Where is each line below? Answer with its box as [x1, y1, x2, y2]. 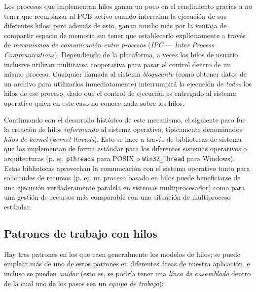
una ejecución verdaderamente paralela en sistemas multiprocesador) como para [4, 182, 245, 192]
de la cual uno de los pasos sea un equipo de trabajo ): [4, 278, 164, 288]
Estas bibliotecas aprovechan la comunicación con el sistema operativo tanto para [4, 163, 250, 173]
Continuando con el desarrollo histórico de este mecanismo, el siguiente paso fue [4, 114, 246, 125]
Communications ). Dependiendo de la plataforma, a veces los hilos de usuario [4, 49, 238, 59]
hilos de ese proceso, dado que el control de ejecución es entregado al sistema [4, 88, 236, 98]
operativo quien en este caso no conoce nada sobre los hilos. [4, 97, 184, 108]
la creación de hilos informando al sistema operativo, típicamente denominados [4, 124, 242, 134]
